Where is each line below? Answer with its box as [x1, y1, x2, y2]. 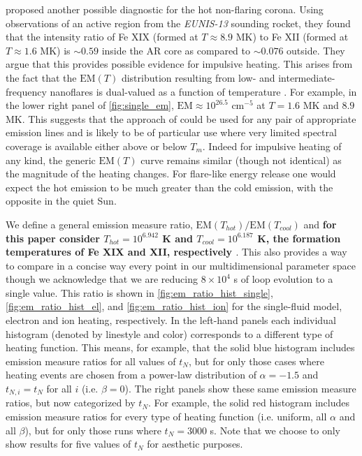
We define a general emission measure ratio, [6, 216, 193, 231]
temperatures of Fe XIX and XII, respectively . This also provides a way [6, 244, 347, 259]
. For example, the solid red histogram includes [148, 395, 349, 410]
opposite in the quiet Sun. [6, 193, 117, 208]
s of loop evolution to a [233, 272, 333, 286]
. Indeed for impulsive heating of [202, 138, 342, 153]
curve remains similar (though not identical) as [140, 152, 342, 167]
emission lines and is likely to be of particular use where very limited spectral [6, 125, 337, 140]
